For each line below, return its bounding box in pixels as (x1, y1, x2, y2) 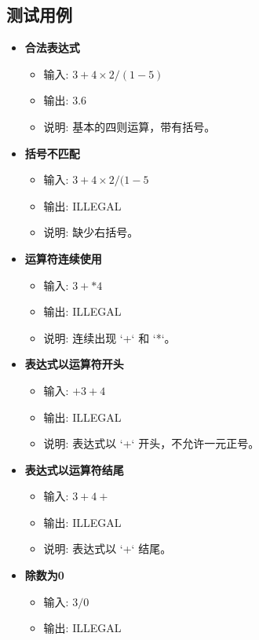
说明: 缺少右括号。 (43, 224, 139, 240)
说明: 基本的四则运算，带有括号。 (43, 118, 216, 134)
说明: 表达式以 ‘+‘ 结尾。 (43, 540, 172, 557)
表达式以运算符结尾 (24, 461, 124, 477)
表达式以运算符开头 (24, 356, 124, 372)
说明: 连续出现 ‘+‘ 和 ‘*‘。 (43, 329, 176, 346)
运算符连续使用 (24, 250, 102, 266)
